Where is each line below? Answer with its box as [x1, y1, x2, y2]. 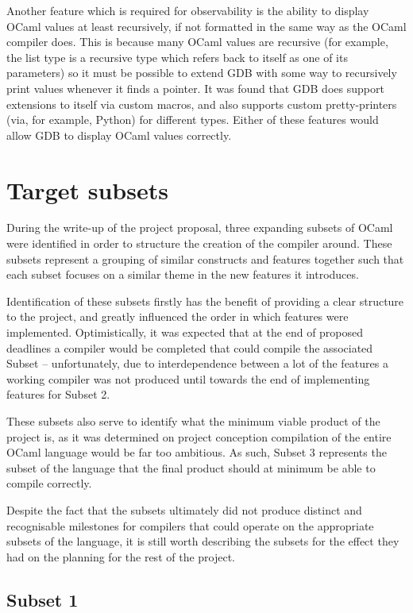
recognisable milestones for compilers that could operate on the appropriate [6, 517, 374, 534]
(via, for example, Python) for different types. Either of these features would [6, 111, 379, 128]
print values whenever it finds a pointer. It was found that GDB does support [6, 79, 384, 96]
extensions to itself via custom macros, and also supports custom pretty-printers [6, 95, 397, 112]
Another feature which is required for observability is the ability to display [6, 2, 369, 18]
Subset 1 [6, 587, 79, 611]
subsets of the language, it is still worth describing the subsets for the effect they [6, 533, 399, 549]
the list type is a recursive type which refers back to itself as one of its [6, 48, 348, 65]
